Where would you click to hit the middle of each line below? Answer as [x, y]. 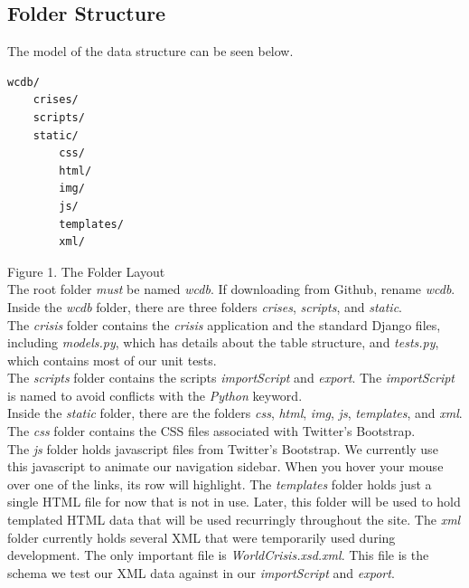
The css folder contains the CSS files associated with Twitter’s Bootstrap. [211, 431]
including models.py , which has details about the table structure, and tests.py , [223, 342]
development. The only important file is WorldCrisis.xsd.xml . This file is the [218, 555]
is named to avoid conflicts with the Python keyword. [155, 395]
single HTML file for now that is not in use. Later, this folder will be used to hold [234, 502]
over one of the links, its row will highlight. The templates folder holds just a [220, 484]
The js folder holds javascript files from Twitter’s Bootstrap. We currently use [223, 448]
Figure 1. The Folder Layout [86, 271]
